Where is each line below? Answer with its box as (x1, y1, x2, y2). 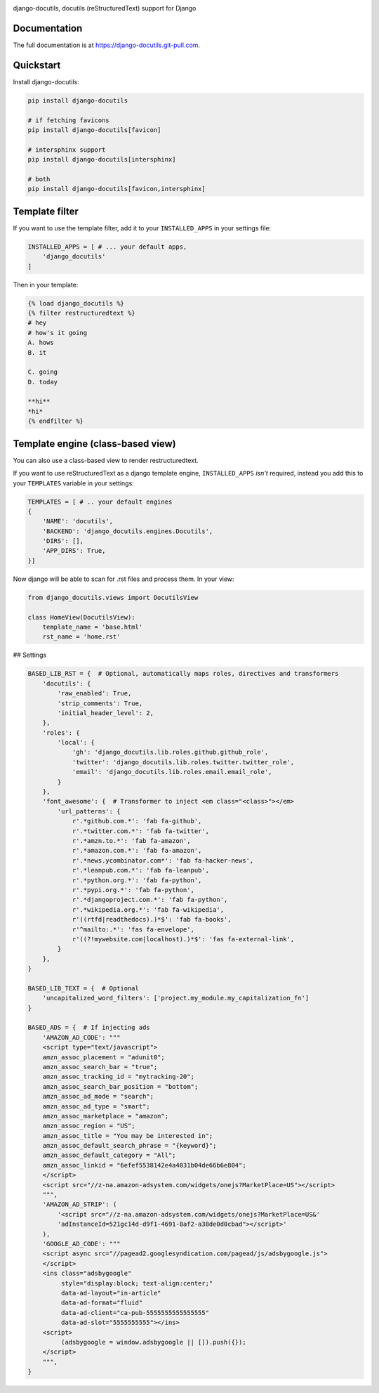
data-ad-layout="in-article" (60, 1289, 161, 1297)
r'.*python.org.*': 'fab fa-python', (72, 876, 202, 884)
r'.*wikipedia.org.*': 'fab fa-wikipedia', (72, 905, 225, 913)
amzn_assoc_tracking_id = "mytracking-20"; (42, 1073, 194, 1081)
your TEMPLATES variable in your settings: (13, 478, 135, 488)
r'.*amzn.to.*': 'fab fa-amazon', (72, 837, 191, 844)
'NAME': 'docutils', (42, 517, 114, 525)
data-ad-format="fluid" (60, 1299, 143, 1307)
